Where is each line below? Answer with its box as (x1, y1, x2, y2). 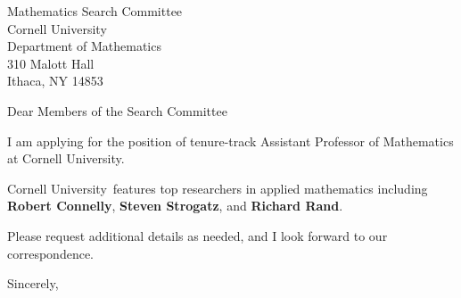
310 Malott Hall (7, 54, 95, 72)
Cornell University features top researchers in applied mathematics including (7, 178, 428, 197)
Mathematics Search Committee (7, 2, 183, 20)
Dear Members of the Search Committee (7, 101, 227, 120)
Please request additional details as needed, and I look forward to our (7, 226, 388, 244)
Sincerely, (7, 274, 59, 293)
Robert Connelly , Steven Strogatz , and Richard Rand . (7, 196, 343, 215)
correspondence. (7, 244, 94, 262)
